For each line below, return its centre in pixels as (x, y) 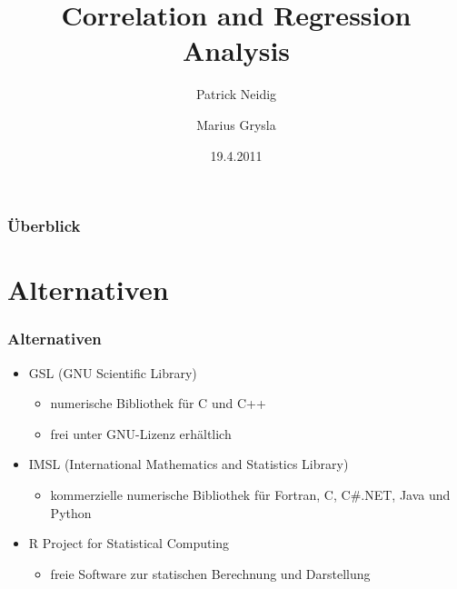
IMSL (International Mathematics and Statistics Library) (189, 464)
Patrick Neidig (236, 94)
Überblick (44, 226)
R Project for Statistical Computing (129, 543)
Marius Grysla (236, 124)
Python (71, 512)
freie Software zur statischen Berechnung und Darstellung (210, 573)
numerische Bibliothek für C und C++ (158, 403)
